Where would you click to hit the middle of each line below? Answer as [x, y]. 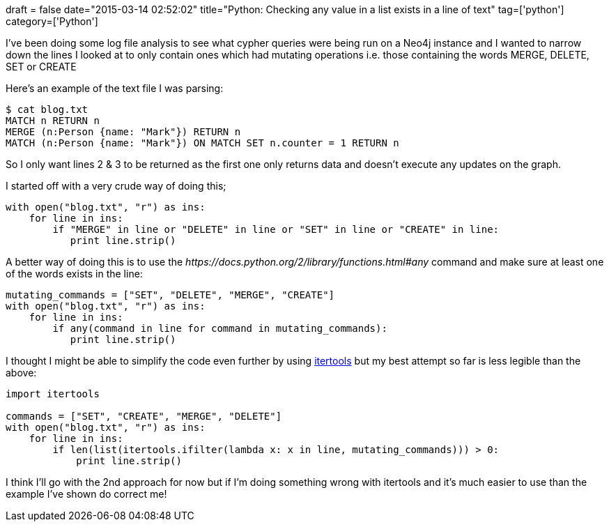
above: [21, 373]
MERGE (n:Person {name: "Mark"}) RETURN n [123, 132]
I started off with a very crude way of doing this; [116, 186]
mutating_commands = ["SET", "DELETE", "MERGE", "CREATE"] [170, 295]
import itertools [53, 394]
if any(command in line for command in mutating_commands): [220, 328]
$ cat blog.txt [47, 109]
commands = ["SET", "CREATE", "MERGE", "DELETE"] [144, 416]
